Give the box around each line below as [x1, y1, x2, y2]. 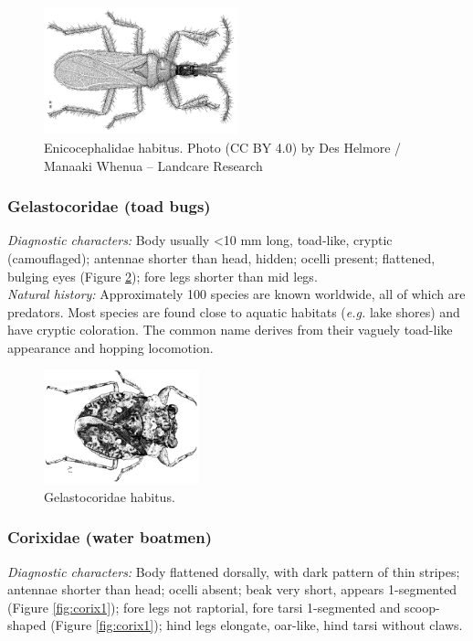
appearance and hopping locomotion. [7, 337, 214, 357]
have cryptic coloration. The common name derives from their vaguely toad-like [7, 320, 453, 339]
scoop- [405, 597, 440, 616]
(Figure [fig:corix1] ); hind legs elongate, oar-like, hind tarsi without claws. [50, 615, 463, 635]
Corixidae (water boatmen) [7, 526, 212, 549]
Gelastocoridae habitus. [44, 486, 175, 506]
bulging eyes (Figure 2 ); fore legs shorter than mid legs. [7, 266, 318, 285]
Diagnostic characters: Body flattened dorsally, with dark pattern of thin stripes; [7, 561, 460, 581]
